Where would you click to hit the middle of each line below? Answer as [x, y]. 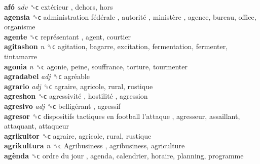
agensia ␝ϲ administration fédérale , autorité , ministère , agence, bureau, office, [130, 16]
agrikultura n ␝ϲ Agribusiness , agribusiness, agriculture [95, 146]
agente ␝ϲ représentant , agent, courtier [68, 36]
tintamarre [21, 56]
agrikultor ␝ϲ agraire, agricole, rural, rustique [78, 135]
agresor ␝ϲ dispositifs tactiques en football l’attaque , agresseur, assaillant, [122, 116]
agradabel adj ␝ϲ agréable [47, 76]
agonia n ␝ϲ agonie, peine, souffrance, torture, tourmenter [96, 66]
